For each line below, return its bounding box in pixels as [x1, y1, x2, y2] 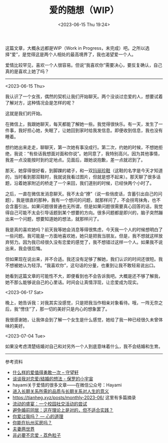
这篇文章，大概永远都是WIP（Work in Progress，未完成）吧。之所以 [5, 45, 145, 51]
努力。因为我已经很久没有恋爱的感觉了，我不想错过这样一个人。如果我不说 [9, 239, 163, 245]
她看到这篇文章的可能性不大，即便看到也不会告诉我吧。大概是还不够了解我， [5, 273, 163, 279]
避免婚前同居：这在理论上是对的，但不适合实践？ [12, 407, 113, 413]
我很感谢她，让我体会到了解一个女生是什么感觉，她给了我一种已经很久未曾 [5, 316, 158, 322]
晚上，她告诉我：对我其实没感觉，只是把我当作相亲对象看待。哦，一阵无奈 [5, 299, 158, 305]
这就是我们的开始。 [5, 110, 45, 116]
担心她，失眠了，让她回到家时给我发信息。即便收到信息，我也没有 [26, 127, 163, 133]
